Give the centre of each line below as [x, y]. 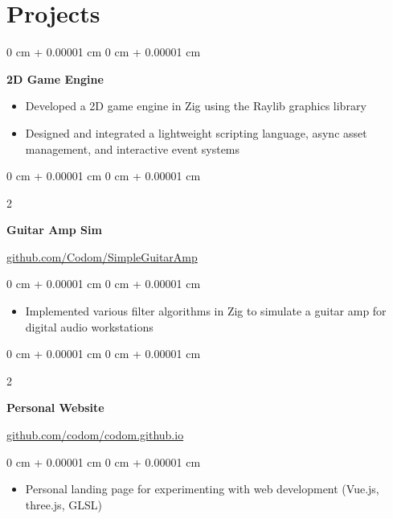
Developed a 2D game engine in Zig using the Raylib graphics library [196, 106]
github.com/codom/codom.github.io [95, 435]
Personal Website [55, 408]
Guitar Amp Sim [54, 230]
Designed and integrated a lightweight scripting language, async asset [196, 132]
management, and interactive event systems [133, 148]
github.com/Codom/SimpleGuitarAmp [102, 256]
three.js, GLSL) [63, 504]
